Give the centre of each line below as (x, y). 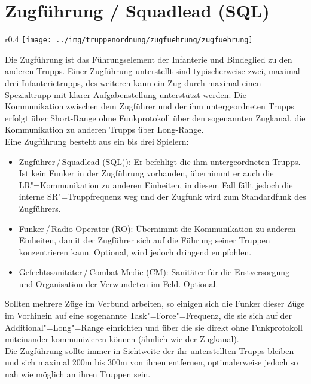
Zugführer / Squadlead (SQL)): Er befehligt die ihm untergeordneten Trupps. (160, 161)
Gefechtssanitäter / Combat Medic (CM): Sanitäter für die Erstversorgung (154, 272)
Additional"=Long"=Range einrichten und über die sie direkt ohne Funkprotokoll (154, 327)
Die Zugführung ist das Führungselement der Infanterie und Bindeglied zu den (149, 59)
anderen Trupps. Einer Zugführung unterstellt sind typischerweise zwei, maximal (153, 71)
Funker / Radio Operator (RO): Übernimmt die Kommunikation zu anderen (157, 228)
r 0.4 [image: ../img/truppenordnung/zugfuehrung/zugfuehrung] (129, 39)
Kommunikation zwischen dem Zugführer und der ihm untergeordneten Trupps (150, 106)
